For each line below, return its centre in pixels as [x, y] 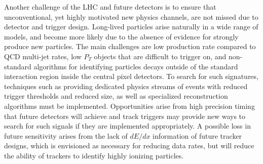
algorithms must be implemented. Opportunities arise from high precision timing [129, 106]
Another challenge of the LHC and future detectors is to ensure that [110, 7]
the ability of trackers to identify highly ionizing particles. [94, 155]
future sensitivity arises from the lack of [66, 135]
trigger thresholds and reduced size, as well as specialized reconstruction [116, 96]
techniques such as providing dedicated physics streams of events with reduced [126, 86]
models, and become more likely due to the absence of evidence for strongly [121, 36]
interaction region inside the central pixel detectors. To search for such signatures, [131, 76]
